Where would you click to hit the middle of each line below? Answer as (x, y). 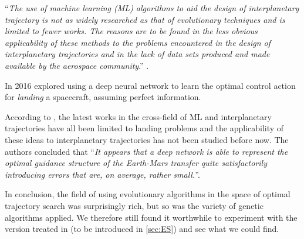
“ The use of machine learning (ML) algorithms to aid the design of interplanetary (152, 8)
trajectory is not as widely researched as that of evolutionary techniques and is (145, 19)
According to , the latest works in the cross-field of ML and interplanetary (138, 116)
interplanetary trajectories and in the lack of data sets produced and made (137, 54)
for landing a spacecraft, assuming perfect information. (103, 97)
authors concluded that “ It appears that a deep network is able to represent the (146, 151)
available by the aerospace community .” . (77, 65)
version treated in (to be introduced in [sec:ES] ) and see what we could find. (142, 229)
